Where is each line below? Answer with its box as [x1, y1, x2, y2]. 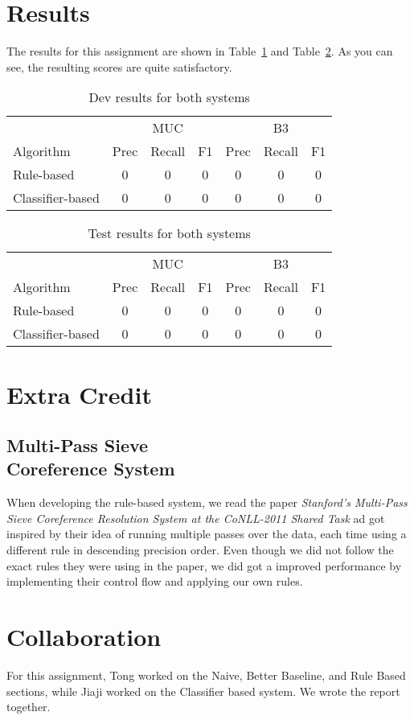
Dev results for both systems [88, 88, 250, 107]
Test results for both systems [88, 224, 251, 243]
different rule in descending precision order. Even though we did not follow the [6, 541, 394, 558]
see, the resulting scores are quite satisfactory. [6, 58, 232, 75]
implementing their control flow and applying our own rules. [6, 573, 303, 590]
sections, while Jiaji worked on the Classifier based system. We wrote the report [6, 682, 400, 699]
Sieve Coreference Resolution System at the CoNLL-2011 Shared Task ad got [6, 509, 385, 526]
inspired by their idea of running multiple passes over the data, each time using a [6, 525, 407, 542]
